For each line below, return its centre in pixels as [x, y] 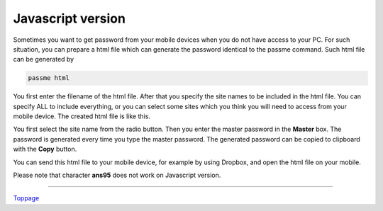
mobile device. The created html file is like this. [82, 116]
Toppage [26, 198]
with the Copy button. [45, 149]
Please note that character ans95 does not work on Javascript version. [117, 175]
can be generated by [44, 59]
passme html [49, 78]
